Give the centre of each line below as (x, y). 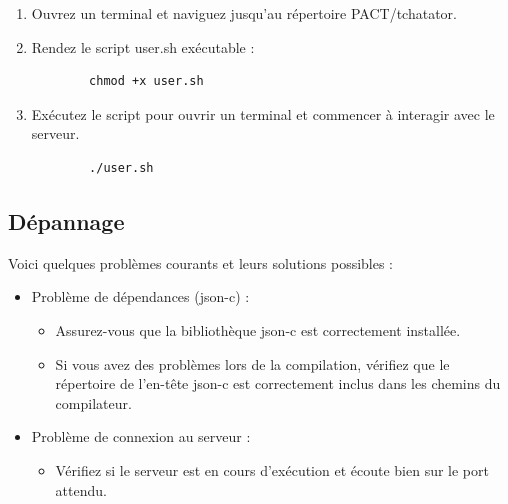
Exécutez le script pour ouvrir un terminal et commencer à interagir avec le (263, 113)
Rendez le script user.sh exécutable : (143, 46)
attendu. (81, 489)
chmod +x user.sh (146, 81)
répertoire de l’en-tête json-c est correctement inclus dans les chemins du (278, 383)
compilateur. (93, 402)
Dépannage (66, 220)
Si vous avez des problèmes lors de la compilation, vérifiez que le (252, 363)
